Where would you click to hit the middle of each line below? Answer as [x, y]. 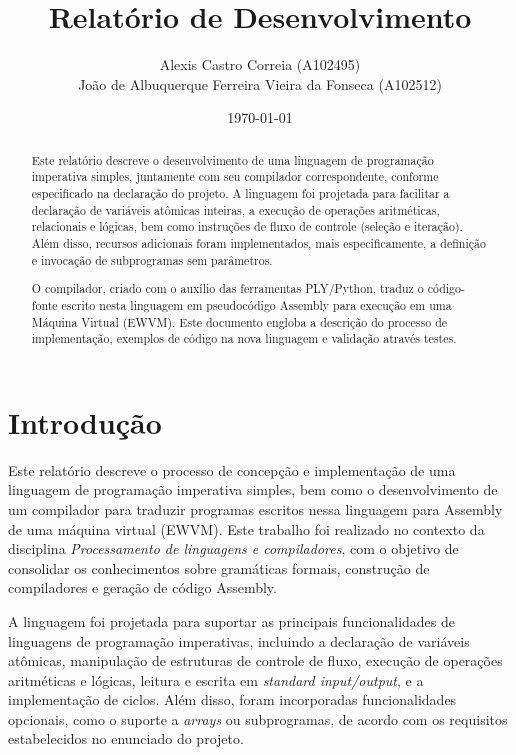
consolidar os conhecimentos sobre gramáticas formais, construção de [219, 567]
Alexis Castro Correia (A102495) [260, 64]
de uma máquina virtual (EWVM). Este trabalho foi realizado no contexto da [246, 528]
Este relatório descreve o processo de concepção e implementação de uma [232, 469]
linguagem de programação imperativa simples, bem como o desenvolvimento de [253, 489]
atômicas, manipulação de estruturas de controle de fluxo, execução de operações [255, 660]
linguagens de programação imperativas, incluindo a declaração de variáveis [239, 640]
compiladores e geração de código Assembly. [142, 587]
